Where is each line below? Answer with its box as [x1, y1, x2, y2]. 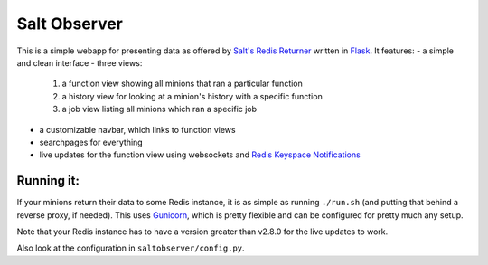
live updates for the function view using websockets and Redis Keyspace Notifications [39, 149, 361, 160]
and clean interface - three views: [16, 57, 143, 68]
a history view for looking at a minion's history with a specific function [61, 90, 323, 101]
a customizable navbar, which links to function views [39, 124, 236, 135]
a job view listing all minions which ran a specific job [61, 104, 258, 115]
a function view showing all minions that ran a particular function [61, 78, 303, 90]
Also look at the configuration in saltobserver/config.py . [16, 242, 245, 253]
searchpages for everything [39, 137, 144, 147]
